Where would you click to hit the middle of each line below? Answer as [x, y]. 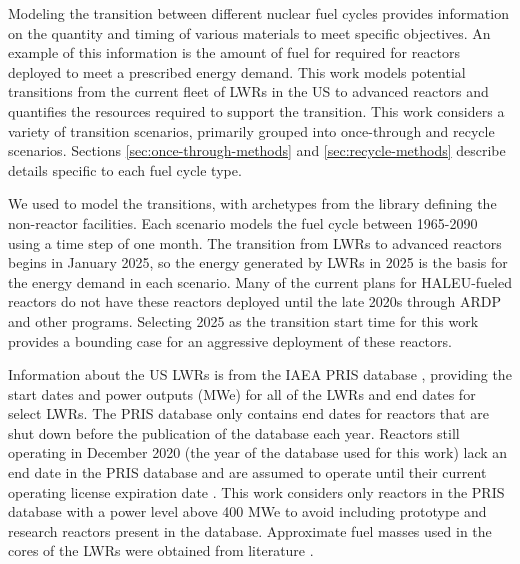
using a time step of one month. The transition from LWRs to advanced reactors [255, 242]
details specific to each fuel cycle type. [125, 169]
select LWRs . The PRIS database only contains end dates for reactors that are [248, 413]
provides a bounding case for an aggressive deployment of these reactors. [230, 340]
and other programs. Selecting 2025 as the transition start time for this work [243, 320]
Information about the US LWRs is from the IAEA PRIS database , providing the [260, 374]
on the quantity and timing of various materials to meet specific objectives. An [249, 32]
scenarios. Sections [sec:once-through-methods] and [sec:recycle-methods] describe [257, 150]
